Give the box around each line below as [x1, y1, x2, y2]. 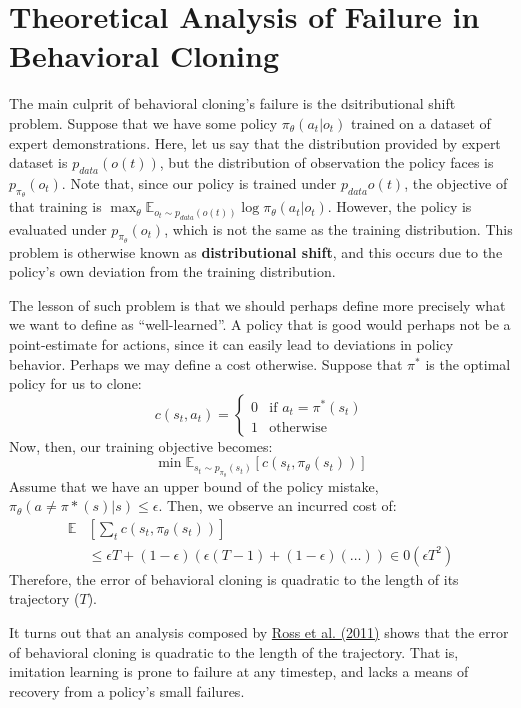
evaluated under [9, 218, 107, 239]
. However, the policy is [327, 196, 472, 217]
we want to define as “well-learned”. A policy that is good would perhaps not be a [9, 314, 511, 335]
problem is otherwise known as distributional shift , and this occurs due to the [9, 241, 503, 262]
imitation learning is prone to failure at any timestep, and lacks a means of [9, 661, 469, 682]
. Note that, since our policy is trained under [61, 172, 337, 193]
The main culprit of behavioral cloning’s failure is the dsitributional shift [9, 93, 456, 114]
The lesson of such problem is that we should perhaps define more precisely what [9, 294, 506, 315]
